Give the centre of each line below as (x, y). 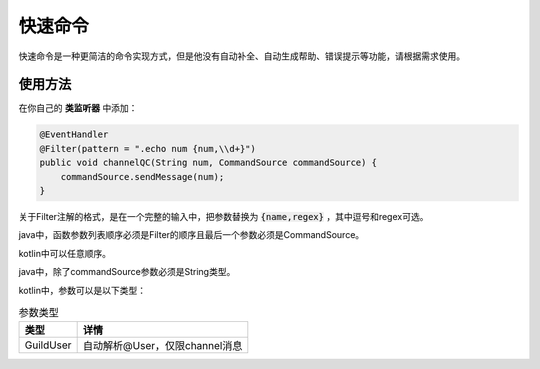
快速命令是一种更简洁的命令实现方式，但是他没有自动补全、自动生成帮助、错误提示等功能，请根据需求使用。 (241, 56)
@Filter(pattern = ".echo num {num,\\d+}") (148, 148)
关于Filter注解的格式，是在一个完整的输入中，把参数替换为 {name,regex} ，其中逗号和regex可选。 (223, 216)
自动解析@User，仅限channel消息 (162, 346)
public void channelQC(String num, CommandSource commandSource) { (208, 163)
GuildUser (48, 345)
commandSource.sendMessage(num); (142, 176)
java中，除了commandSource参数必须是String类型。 (127, 272)
